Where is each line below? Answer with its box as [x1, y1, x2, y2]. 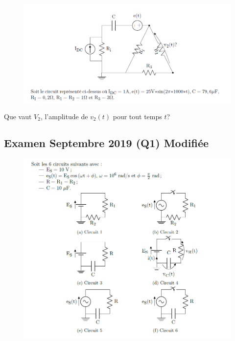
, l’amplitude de [40, 111, 88, 121]
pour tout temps [113, 111, 162, 121]
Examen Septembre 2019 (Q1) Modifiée [4, 135, 209, 150]
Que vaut [4, 111, 32, 121]
